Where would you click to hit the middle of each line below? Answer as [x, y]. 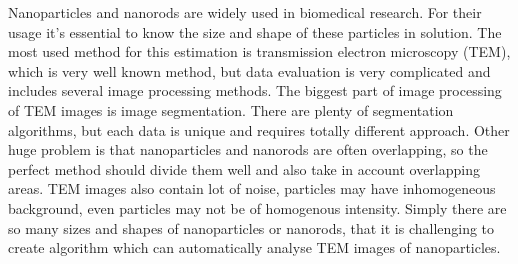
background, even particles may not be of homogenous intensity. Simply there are [257, 207]
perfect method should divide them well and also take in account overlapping [244, 168]
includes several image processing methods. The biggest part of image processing [255, 90]
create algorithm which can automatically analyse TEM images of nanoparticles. [254, 247]
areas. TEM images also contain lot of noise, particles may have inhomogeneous [252, 188]
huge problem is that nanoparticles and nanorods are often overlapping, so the [248, 149]
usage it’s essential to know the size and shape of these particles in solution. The [255, 31]
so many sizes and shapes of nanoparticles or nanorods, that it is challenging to [251, 227]
